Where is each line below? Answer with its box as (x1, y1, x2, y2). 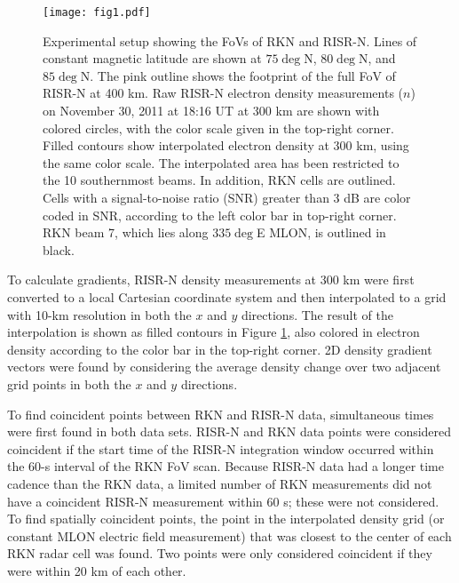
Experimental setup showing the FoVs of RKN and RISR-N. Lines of (43, 31, 417, 50)
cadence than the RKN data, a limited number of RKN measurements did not (7, 474, 432, 492)
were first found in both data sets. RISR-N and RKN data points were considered (7, 422, 452, 441)
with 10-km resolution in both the (7, 305, 192, 323)
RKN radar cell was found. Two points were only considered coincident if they (7, 544, 432, 563)
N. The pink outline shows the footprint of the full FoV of (80, 66, 396, 84)
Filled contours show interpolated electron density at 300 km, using (43, 136, 409, 155)
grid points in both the (7, 374, 131, 393)
